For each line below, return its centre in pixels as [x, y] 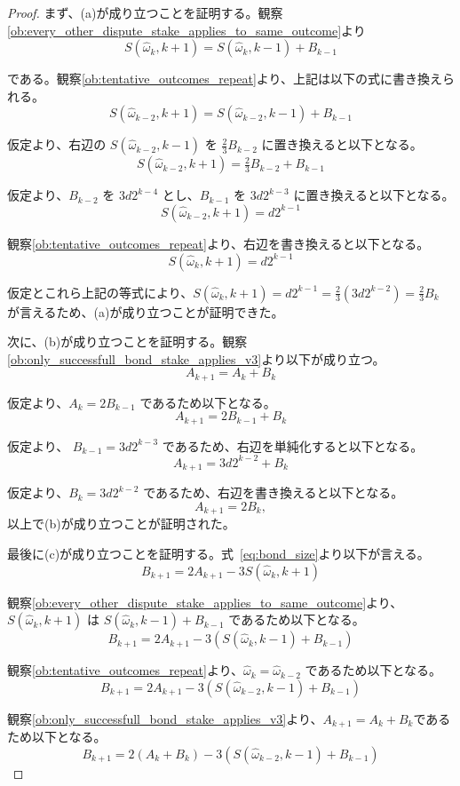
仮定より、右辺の [57, 144]
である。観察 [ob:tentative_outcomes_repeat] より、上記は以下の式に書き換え [225, 79]
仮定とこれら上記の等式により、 [100, 292]
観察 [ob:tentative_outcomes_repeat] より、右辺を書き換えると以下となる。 [218, 243]
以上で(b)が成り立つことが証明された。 [121, 524]
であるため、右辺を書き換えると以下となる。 [274, 492]
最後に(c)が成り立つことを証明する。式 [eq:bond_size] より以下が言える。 [218, 554]
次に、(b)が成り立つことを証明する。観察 [127, 341]
